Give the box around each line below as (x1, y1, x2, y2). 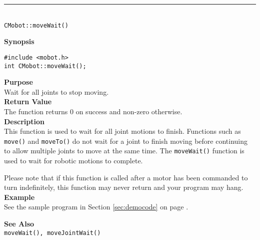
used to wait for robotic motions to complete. (4, 155, 143, 166)
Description (4, 116, 45, 126)
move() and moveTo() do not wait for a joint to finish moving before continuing (4, 135, 247, 146)
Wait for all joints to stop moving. (4, 86, 109, 97)
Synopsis (4, 36, 34, 47)
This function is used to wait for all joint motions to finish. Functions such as (4, 126, 241, 136)
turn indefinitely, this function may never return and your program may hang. (4, 182, 243, 192)
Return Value (4, 96, 52, 107)
